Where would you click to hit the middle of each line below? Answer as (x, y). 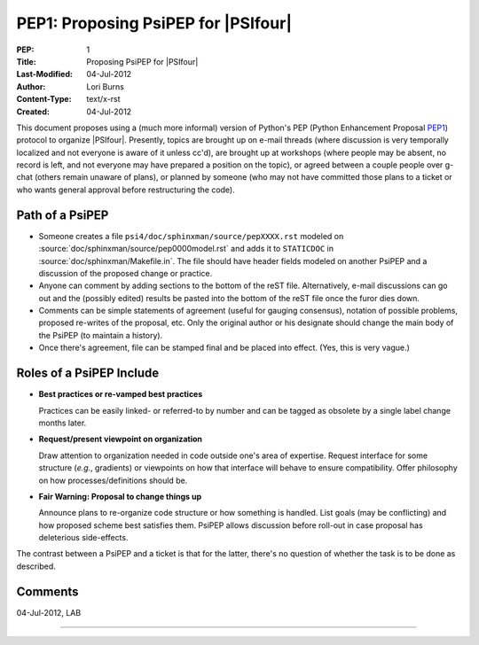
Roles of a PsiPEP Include (88, 373)
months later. (63, 423)
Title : (27, 61)
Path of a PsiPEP (63, 215)
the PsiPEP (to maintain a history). (101, 335)
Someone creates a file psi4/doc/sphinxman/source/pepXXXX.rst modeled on (191, 236)
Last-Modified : (44, 74)
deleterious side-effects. (83, 538)
